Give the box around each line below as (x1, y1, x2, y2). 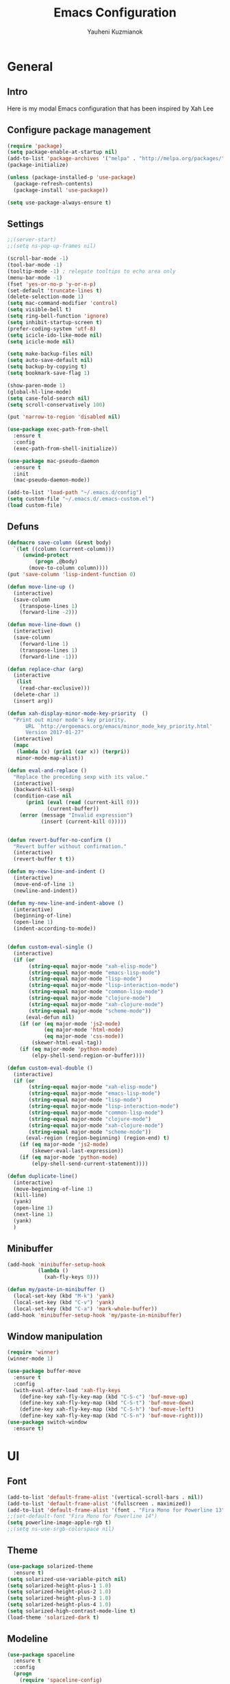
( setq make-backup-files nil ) (7, 350, 94, 358)
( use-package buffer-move (7, 1368, 81, 1375)
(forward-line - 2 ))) (19, 609, 78, 616)
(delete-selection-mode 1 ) (7, 293, 84, 300)
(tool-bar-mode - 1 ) (7, 262, 63, 269)
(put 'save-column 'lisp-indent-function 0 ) (7, 571, 136, 578)
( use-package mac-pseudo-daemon (7, 457, 99, 464)
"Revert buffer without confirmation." (13, 843, 127, 850)
